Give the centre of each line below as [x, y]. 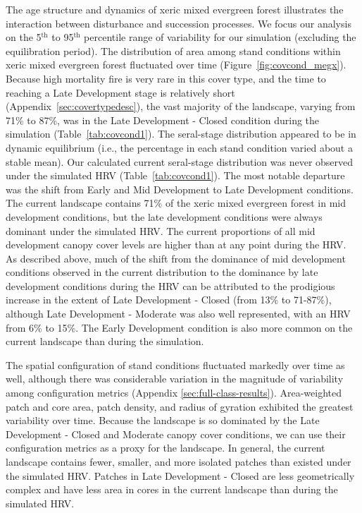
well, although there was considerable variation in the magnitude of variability [175, 379]
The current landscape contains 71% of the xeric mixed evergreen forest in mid [176, 203]
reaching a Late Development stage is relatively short [120, 92]
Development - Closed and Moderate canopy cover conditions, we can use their [176, 434]
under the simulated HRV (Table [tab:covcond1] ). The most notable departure [175, 175]
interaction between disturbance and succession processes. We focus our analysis [179, 23]
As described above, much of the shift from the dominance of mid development [176, 258]
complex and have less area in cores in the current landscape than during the [172, 489]
